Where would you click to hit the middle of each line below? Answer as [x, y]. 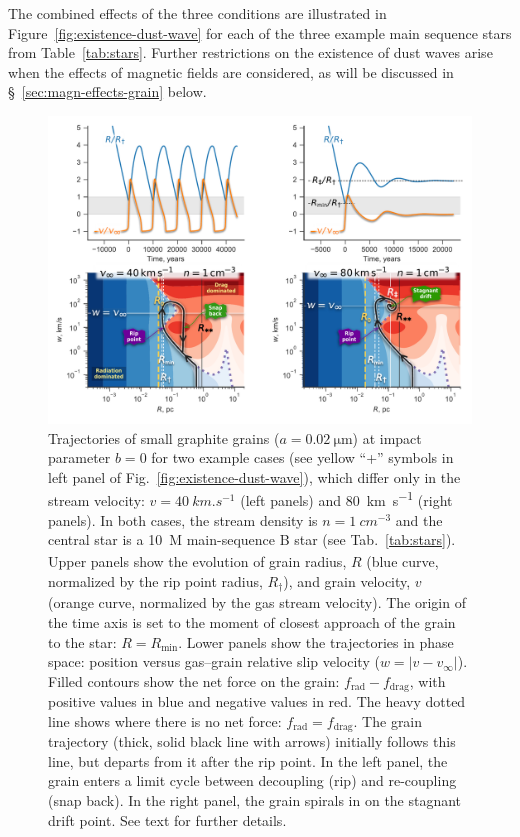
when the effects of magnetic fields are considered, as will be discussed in [231, 71]
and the [419, 519]
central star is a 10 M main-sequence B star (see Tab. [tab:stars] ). [252, 539]
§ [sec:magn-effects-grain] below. [107, 91]
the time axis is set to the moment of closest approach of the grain [252, 622]
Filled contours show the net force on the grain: [194, 680]
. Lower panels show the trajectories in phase [316, 641]
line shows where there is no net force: [165, 720]
